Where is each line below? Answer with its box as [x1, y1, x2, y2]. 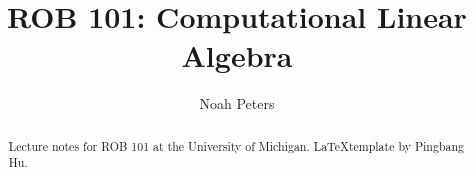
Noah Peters [199, 93, 275, 114]
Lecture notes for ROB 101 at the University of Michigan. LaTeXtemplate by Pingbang [8, 137, 465, 154]
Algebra [181, 35, 293, 76]
